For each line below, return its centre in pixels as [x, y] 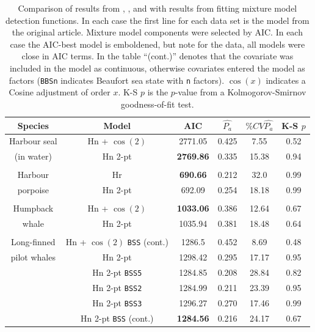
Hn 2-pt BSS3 [117, 302]
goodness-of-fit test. [157, 104]
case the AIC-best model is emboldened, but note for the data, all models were [157, 44]
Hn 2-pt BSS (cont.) [117, 318]
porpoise [33, 190]
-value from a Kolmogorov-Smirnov [241, 92]
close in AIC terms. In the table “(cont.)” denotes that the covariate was [157, 56]
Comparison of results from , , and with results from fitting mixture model [157, 8]
